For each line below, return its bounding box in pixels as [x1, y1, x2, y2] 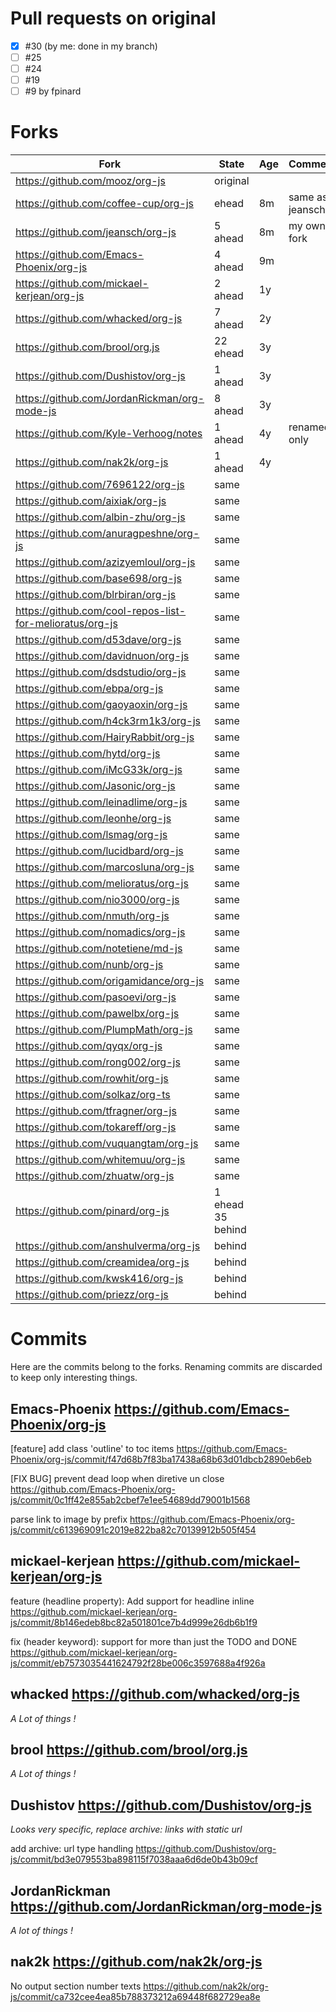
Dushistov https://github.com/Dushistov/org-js [10, 1797, 312, 1814]
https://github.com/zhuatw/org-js [15, 1169, 175, 1183]
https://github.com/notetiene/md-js [15, 942, 183, 956]
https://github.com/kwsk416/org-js [15, 1272, 184, 1286]
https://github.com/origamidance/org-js [15, 974, 205, 988]
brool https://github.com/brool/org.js [10, 1741, 248, 1758]
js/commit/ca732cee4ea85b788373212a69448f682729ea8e [10, 1990, 261, 2002]
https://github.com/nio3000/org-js [15, 893, 180, 907]
